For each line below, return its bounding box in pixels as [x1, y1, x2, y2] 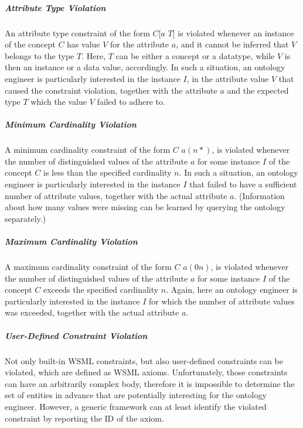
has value [67, 38, 100, 50]
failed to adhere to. [97, 95, 165, 108]
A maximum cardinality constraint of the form [5, 261, 172, 272]
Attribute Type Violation [5, 1, 106, 13]
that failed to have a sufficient [189, 178, 297, 190]
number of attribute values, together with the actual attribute [5, 189, 227, 201]
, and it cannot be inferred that [176, 38, 289, 50]
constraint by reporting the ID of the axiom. [5, 412, 164, 424]
